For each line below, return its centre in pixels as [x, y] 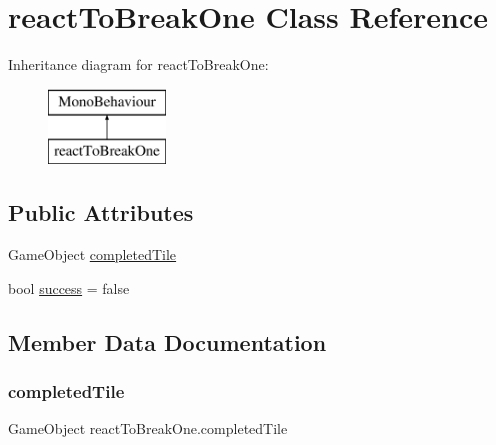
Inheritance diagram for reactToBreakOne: [138, 64]
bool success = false [69, 287]
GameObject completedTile [92, 254]
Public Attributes [101, 212]
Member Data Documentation [167, 341]
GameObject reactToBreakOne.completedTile [148, 428]
